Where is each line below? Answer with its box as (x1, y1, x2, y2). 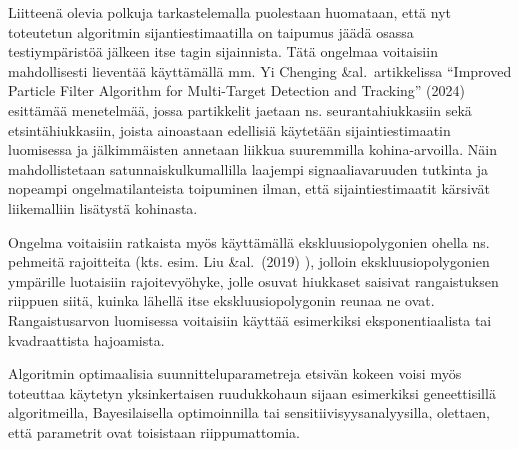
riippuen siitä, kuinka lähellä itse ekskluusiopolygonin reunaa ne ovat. (8, 290, 435, 311)
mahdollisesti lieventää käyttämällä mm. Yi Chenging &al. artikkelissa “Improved (8, 60, 512, 81)
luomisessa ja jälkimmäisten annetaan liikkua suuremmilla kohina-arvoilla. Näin (8, 139, 497, 160)
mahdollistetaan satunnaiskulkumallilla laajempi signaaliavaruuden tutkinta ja (8, 158, 488, 179)
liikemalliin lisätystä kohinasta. (8, 197, 198, 218)
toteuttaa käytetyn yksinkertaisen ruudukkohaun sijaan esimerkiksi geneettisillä (8, 382, 496, 403)
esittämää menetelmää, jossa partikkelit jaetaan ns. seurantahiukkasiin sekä (8, 99, 472, 120)
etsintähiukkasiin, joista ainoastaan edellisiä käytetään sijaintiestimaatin (8, 119, 451, 140)
